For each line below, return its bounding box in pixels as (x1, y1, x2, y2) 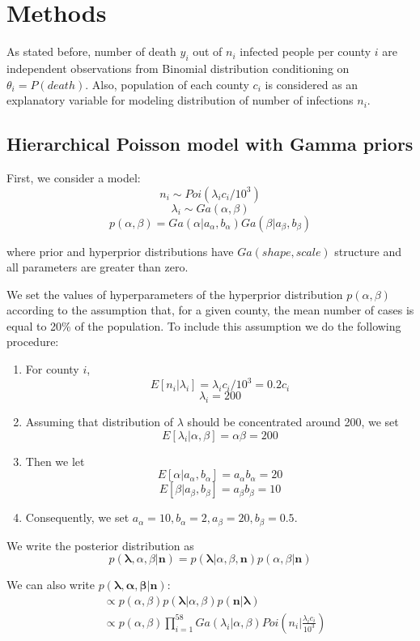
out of (193, 43, 223, 60)
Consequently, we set (25, 509, 129, 526)
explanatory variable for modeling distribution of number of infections (6, 92, 354, 109)
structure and (334, 242, 401, 259)
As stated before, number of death (6, 43, 176, 60)
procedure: (6, 333, 59, 350)
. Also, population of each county (85, 75, 249, 92)
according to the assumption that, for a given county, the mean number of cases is (6, 301, 414, 318)
